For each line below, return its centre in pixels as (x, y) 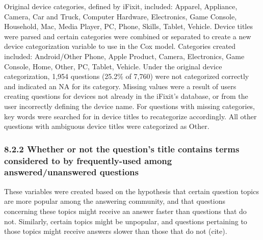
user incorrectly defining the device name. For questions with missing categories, (129, 106)
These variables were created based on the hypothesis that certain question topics (131, 191)
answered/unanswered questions (71, 172)
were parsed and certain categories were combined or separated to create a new (128, 36)
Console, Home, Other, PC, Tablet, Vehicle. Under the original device (113, 66)
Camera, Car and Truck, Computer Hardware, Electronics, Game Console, (121, 16)
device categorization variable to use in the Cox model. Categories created (120, 46)
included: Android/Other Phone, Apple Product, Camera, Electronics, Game (124, 56)
